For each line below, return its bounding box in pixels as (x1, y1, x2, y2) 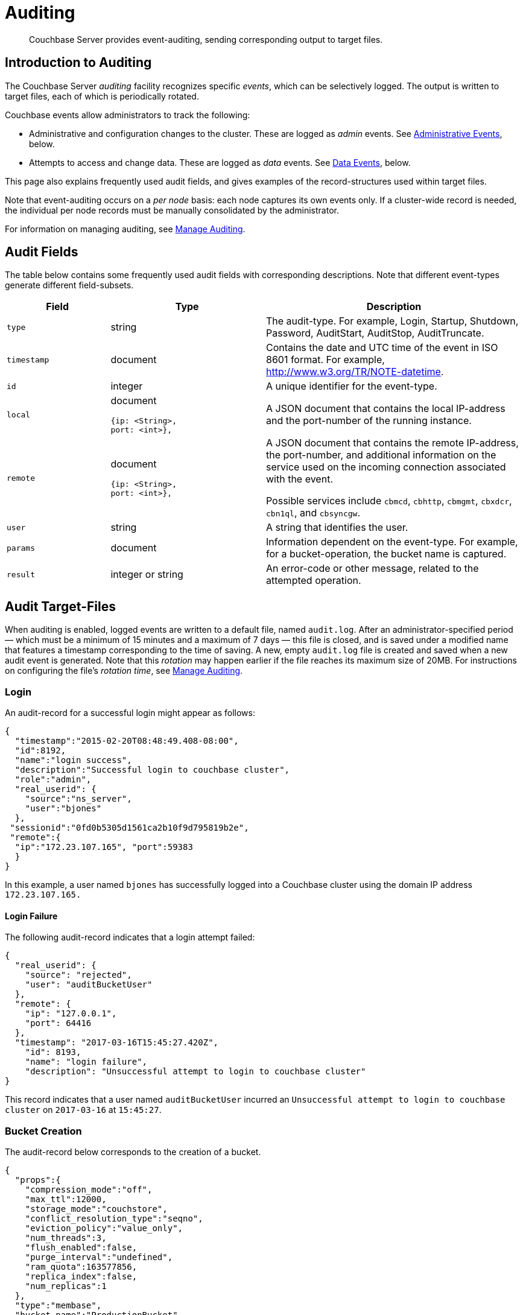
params (7, 543, 35, 553)
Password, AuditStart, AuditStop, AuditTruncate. (265, 327, 484, 340)
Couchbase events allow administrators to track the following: (5, 109, 250, 120)
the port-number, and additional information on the (265, 449, 496, 461)
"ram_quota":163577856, (25, 1262, 138, 1272)
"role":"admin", (14, 775, 92, 785)
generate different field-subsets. (5, 280, 134, 291)
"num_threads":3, (25, 1233, 107, 1243)
